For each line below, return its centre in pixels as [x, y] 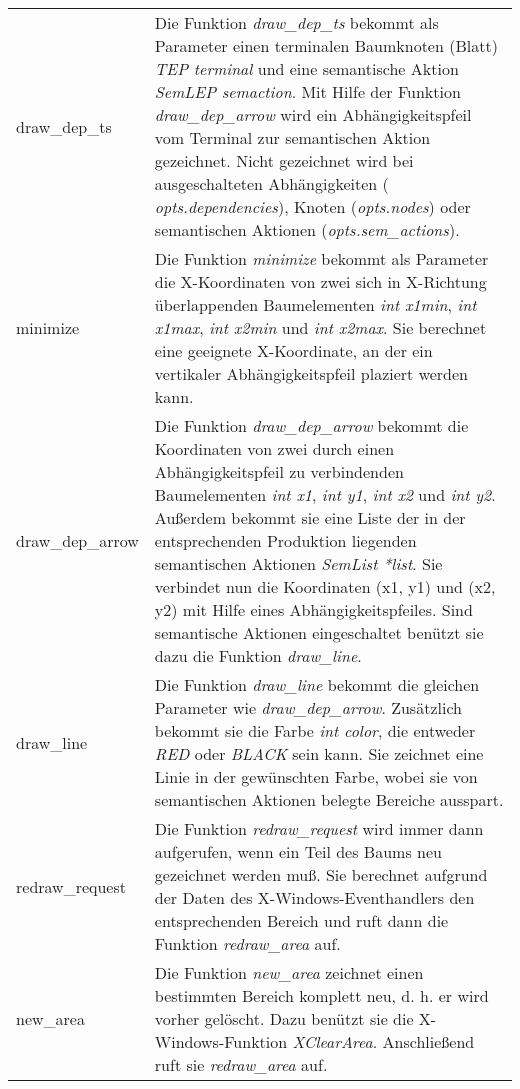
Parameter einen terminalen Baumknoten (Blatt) [326, 45]
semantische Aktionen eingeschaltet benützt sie [319, 632]
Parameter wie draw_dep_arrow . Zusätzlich [308, 707]
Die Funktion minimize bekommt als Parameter [321, 258]
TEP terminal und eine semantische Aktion [306, 68]
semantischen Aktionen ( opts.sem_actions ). [307, 229]
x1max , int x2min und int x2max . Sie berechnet [320, 327]
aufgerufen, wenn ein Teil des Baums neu [298, 851]
